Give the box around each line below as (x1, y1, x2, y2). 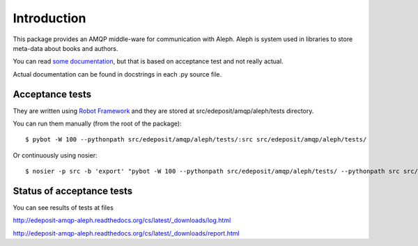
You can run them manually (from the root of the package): (13, 119, 182, 128)
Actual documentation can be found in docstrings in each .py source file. (13, 70, 222, 78)
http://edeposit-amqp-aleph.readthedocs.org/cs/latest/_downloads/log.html (13, 216, 231, 224)
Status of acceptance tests (13, 185, 133, 197)
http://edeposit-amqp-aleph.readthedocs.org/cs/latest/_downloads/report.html (13, 229, 240, 237)
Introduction (13, 10, 86, 26)
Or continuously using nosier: (13, 151, 98, 160)
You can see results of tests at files (13, 203, 114, 212)
